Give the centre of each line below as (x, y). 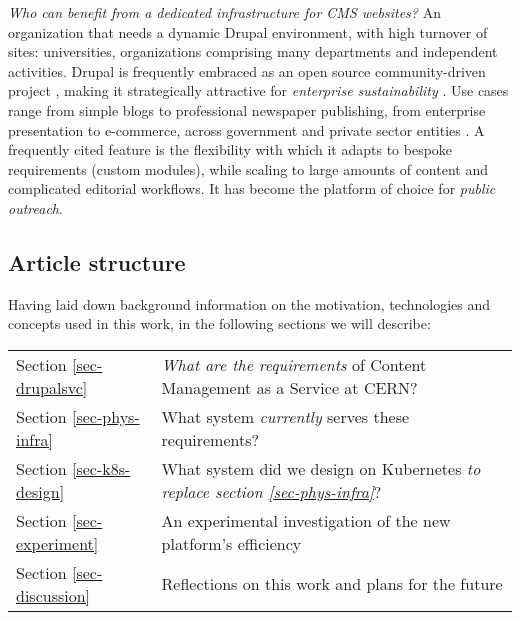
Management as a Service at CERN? (289, 387)
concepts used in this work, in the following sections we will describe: (219, 323)
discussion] (53, 595)
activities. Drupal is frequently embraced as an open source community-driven (247, 70)
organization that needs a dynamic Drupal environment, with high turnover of (248, 31)
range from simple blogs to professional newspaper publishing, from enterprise (247, 109)
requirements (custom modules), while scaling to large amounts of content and (248, 168)
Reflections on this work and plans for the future (332, 584)
